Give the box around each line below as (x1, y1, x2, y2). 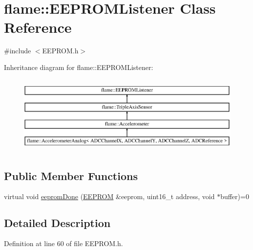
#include (4, 45, 31, 56)
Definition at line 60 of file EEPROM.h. (4, 238, 123, 248)
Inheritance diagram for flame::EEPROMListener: (4, 62, 153, 72)
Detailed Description (4, 215, 111, 230)
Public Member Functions (4, 168, 138, 183)
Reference (4, 17, 72, 37)
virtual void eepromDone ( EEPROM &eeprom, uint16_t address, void (4, 191, 215, 202)
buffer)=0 (220, 191, 249, 202)
